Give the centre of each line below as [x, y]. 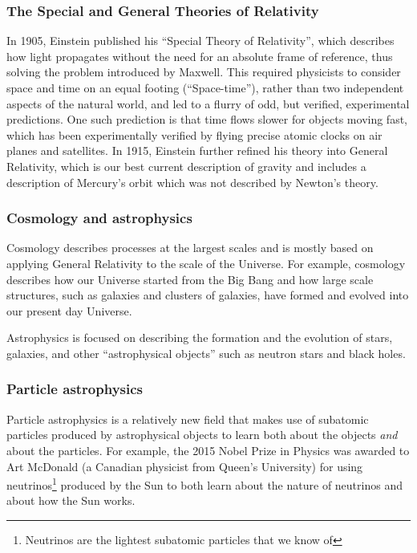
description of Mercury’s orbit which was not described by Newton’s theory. [192, 182]
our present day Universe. [69, 310]
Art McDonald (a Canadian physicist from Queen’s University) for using [185, 466]
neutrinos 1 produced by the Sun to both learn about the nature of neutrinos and [204, 484]
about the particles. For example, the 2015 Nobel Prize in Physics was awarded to [208, 450]
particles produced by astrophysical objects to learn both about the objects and [202, 435]
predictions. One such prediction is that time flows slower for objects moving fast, [207, 119]
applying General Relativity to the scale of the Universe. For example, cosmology [206, 263]
